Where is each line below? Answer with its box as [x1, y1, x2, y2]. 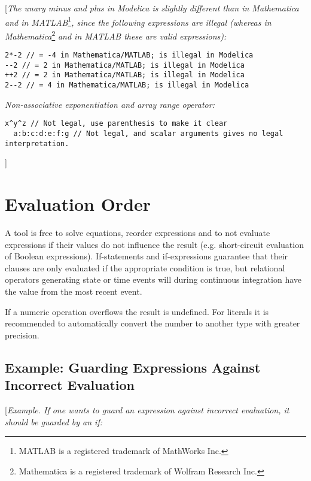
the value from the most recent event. [5, 285, 142, 297]
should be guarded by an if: [5, 415, 103, 428]
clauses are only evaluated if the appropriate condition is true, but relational [5, 261, 285, 274]
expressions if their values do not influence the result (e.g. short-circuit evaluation [5, 238, 304, 250]
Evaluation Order [5, 192, 151, 216]
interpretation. [5, 139, 69, 148]
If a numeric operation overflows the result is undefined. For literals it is [5, 305, 269, 317]
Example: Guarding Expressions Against [5, 358, 261, 376]
